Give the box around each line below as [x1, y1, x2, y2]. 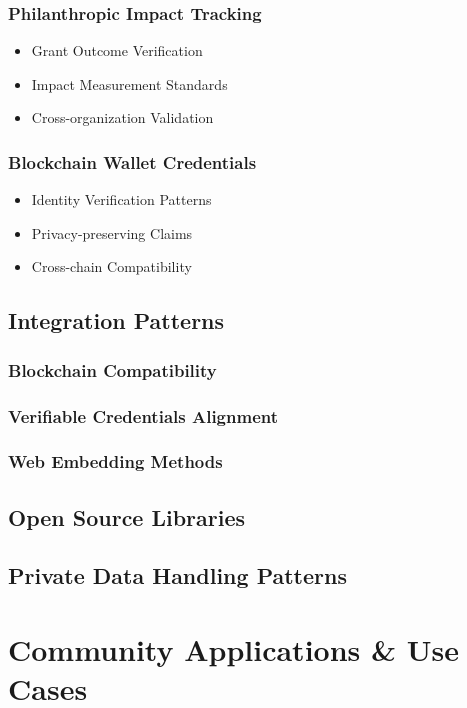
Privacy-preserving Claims [31, 222, 193, 243]
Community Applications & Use [8, 629, 459, 670]
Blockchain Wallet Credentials [8, 149, 257, 174]
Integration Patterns [8, 305, 225, 336]
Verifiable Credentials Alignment [8, 403, 279, 428]
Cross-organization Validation [31, 107, 214, 128]
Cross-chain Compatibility [31, 256, 192, 277]
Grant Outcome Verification [31, 40, 203, 61]
